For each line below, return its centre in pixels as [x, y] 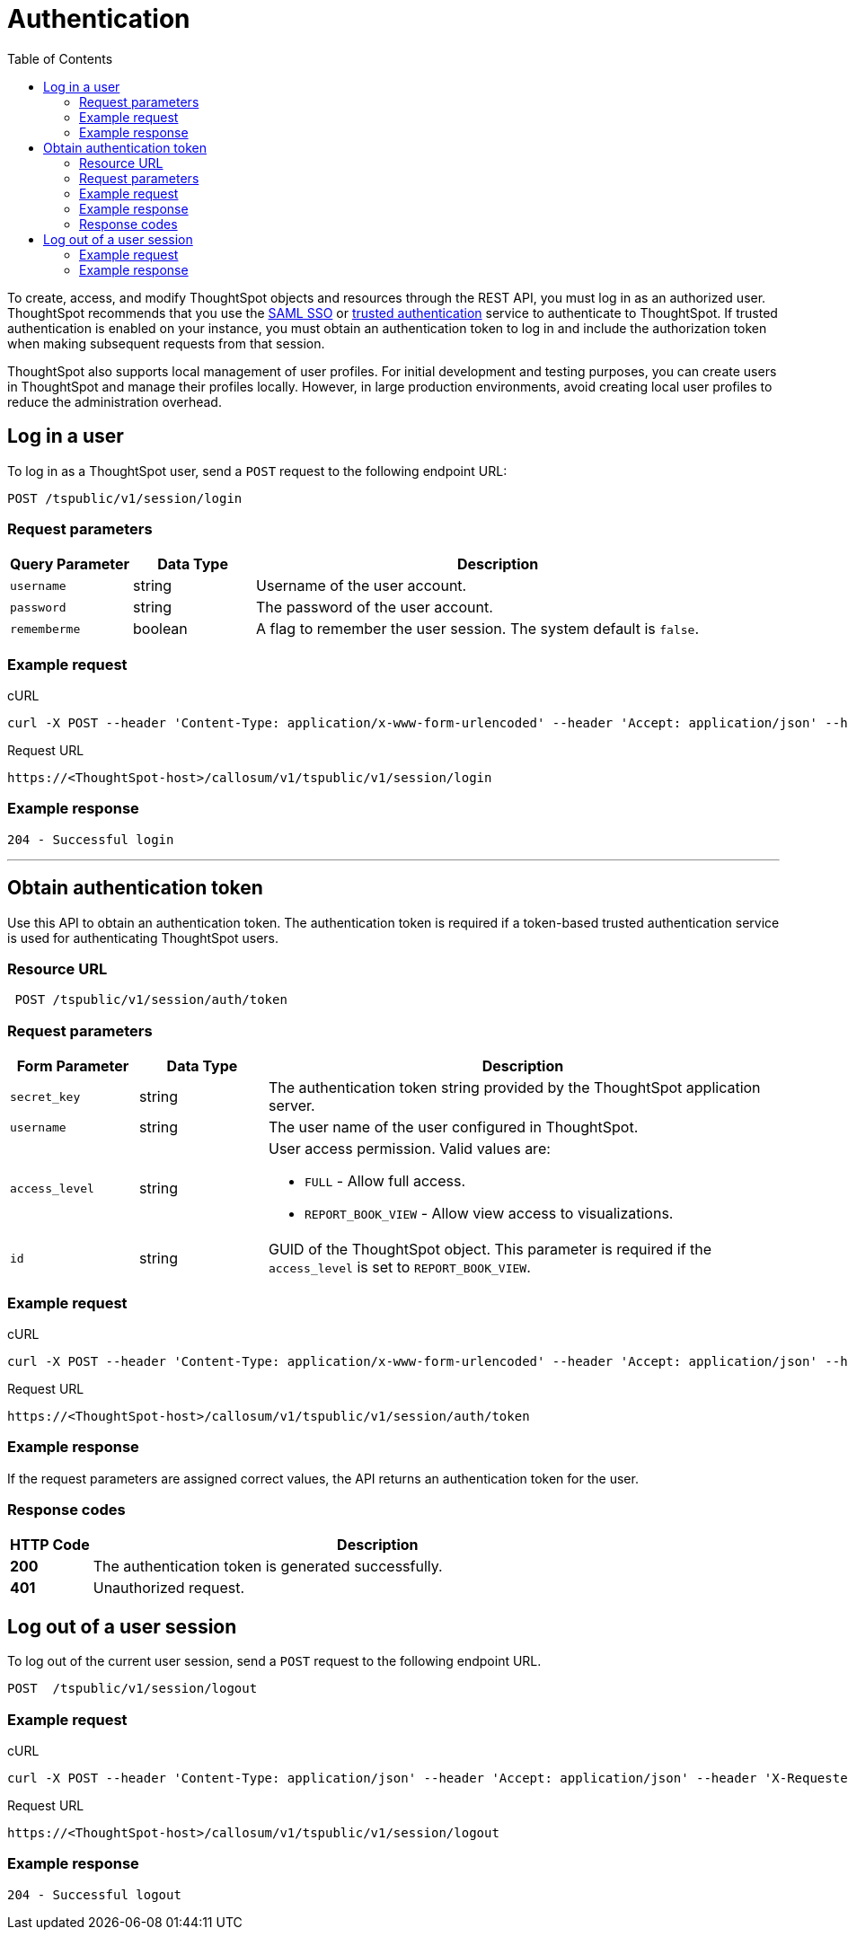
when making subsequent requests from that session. [166, 343]
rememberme [45, 629]
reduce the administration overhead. [115, 401]
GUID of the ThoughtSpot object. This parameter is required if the [490, 1250]
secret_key [45, 1096]
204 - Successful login [91, 839]
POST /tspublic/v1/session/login [125, 498]
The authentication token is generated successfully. [268, 1567]
